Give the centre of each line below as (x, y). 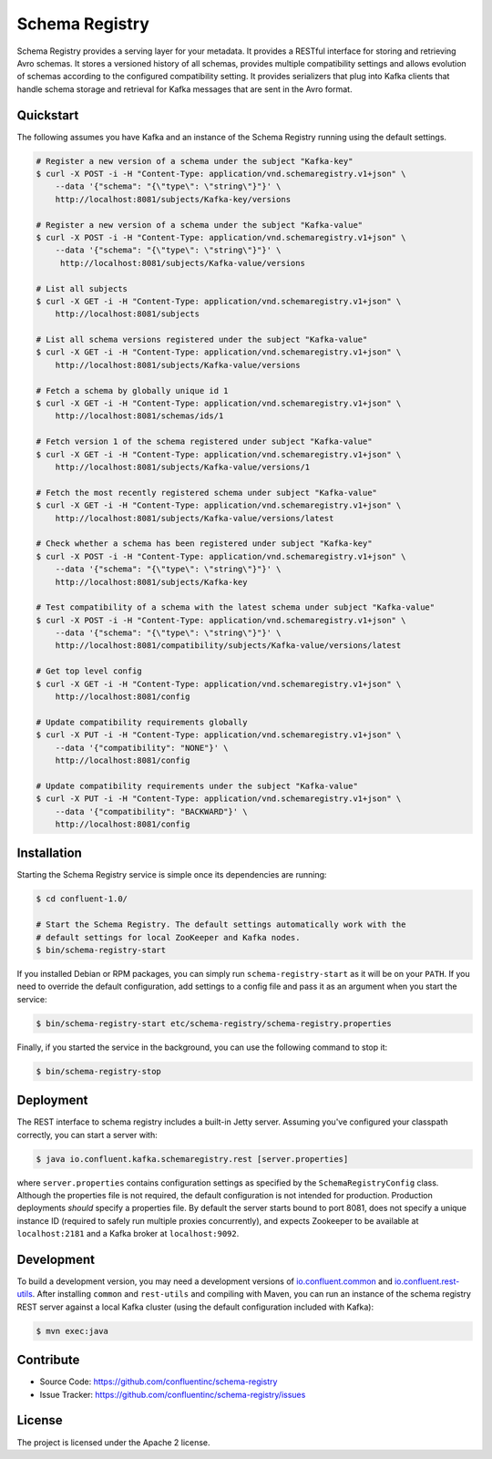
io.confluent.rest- (427, 1281)
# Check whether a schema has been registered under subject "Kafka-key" (204, 544)
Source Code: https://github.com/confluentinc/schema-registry (159, 1382)
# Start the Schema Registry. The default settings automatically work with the (221, 925)
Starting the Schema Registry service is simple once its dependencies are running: (172, 875)
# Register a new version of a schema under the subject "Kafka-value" (200, 225)
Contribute (48, 1360)
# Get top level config (89, 671)
